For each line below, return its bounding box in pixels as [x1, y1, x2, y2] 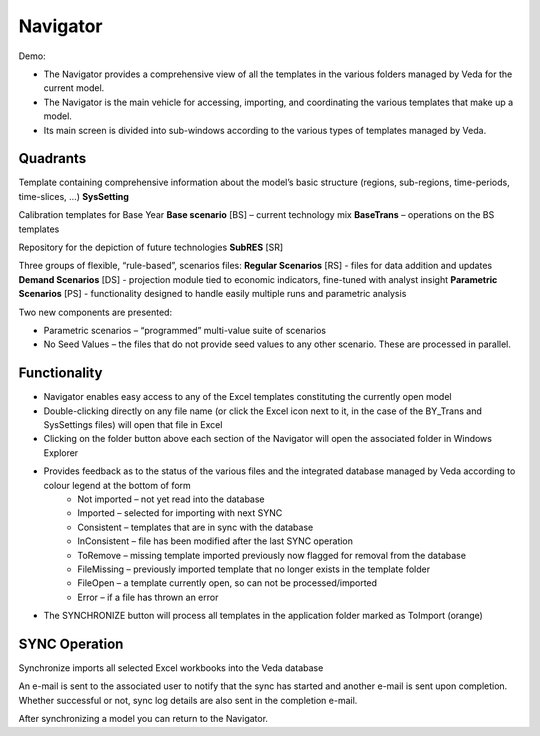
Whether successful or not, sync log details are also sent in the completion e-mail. [18, 694, 358, 706]
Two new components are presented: [18, 306, 173, 318]
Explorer [43, 446, 79, 459]
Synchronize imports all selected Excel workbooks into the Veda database [18, 661, 324, 674]
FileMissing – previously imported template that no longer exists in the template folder [77, 563, 430, 575]
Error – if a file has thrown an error [77, 591, 219, 603]
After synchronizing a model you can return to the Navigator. [18, 713, 269, 725]
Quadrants [18, 150, 87, 167]
